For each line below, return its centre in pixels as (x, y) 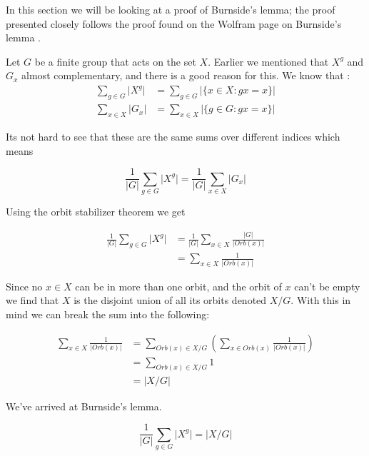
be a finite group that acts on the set (115, 61)
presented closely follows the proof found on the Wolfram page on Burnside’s (174, 23)
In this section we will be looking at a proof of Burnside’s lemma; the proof (171, 9)
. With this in (321, 300)
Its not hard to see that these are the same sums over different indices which (173, 137)
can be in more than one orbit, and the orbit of (178, 286)
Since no (24, 286)
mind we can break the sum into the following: (108, 314)
